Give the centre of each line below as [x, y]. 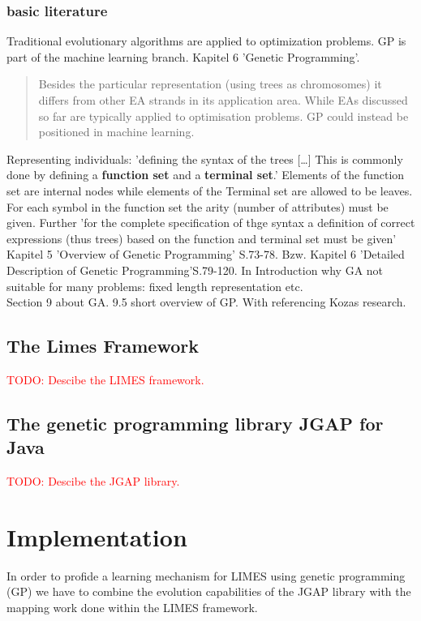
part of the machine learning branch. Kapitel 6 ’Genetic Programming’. [183, 56]
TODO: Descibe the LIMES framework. [105, 379]
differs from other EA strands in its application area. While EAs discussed [223, 100]
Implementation [97, 536]
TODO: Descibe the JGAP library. [93, 481]
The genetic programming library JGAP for [195, 423]
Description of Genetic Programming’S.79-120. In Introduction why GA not [195, 270]
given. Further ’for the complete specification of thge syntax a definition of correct [211, 223]
